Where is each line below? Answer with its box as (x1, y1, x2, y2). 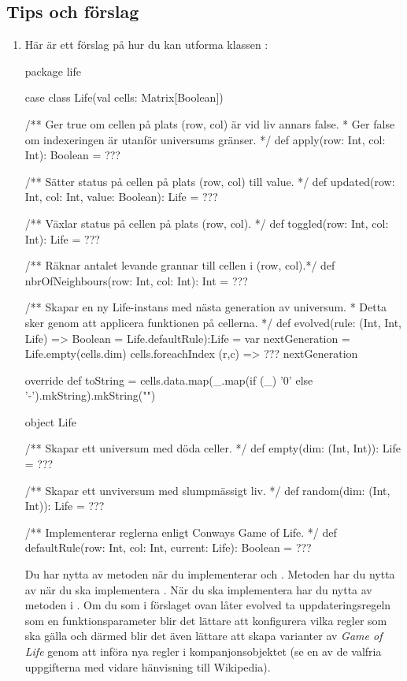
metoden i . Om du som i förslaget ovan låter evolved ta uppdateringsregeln (24, 597, 391, 613)
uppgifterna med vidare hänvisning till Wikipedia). (24, 658, 271, 675)
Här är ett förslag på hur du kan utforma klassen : (24, 36, 268, 53)
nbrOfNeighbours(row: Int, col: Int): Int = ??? (24, 272, 248, 288)
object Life (24, 413, 76, 430)
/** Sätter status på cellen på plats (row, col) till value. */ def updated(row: (24, 173, 395, 189)
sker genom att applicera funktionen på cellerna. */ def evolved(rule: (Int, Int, (24, 314, 401, 330)
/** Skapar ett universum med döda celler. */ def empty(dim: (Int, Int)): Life (24, 440, 401, 456)
